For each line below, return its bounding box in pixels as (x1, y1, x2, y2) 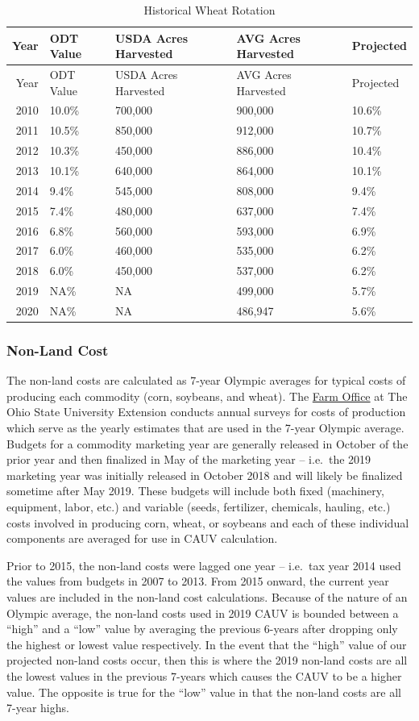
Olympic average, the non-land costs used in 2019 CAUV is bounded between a (6, 604, 399, 621)
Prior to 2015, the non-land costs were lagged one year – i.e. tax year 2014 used (6, 556, 401, 573)
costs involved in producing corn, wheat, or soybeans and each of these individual (6, 514, 409, 531)
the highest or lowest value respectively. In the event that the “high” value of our (6, 636, 407, 652)
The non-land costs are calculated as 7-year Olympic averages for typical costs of (6, 372, 406, 389)
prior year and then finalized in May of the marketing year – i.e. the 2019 (6, 451, 371, 468)
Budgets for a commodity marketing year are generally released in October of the (6, 435, 409, 452)
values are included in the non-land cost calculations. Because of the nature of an (6, 588, 408, 605)
